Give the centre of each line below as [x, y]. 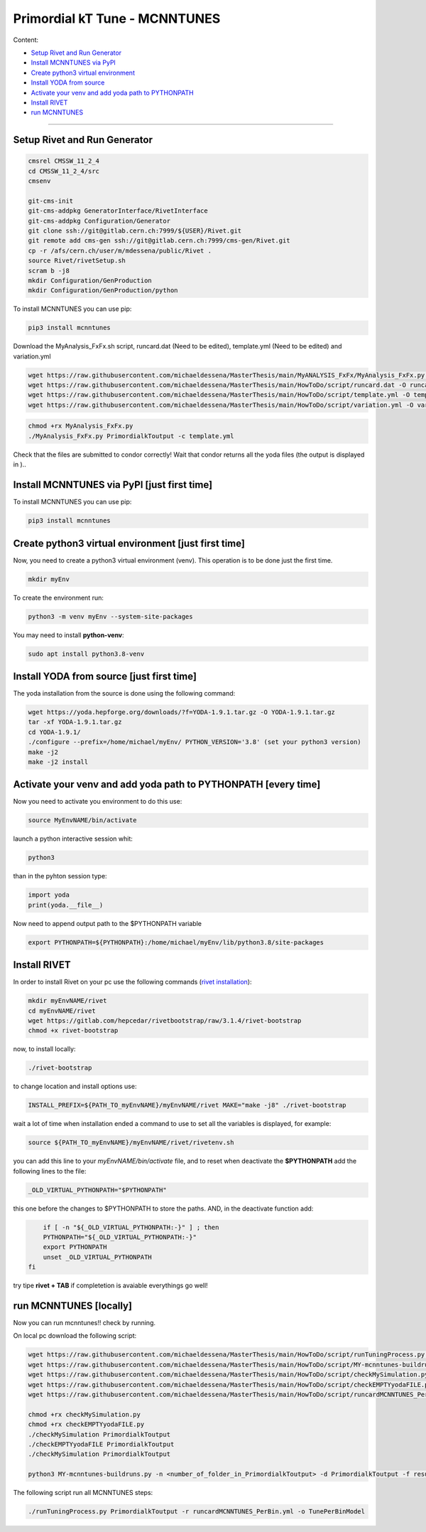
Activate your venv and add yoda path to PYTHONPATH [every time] [167, 785]
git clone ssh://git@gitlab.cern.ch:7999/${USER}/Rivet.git [135, 231]
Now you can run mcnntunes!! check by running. [84, 1323]
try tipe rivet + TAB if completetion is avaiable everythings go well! [111, 1286]
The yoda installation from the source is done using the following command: [124, 693]
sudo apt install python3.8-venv [86, 654]
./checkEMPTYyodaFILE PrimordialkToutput [101, 1444]
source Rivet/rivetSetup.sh [77, 261]
